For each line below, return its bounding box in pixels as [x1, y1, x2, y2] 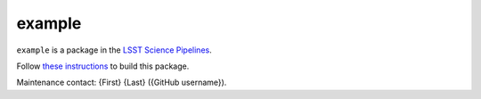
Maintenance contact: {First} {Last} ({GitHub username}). [16, 77, 227, 88]
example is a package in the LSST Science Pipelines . [16, 45, 213, 55]
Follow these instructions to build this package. [16, 61, 190, 71]
